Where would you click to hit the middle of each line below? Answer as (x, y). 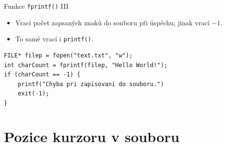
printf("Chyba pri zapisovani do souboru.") (91, 84)
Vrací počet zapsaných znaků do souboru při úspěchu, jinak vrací (112, 22)
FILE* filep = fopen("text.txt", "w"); (68, 55)
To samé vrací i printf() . (54, 39)
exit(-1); (34, 94)
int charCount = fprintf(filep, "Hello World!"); (86, 65)
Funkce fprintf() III (36, 6)
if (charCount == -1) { (42, 75)
